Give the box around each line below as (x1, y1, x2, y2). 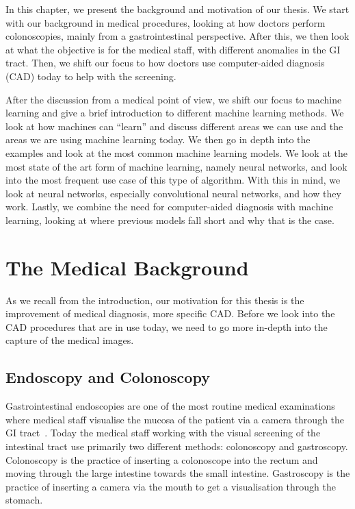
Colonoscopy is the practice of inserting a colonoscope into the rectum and (5, 452, 318, 467)
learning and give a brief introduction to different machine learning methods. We (5, 105, 344, 120)
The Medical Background (5, 253, 249, 281)
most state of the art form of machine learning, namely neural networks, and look (5, 159, 347, 173)
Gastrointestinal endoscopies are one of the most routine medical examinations (5, 399, 335, 413)
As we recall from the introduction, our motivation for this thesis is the (5, 293, 304, 307)
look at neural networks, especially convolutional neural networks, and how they (5, 186, 341, 200)
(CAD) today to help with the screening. (5, 69, 176, 83)
